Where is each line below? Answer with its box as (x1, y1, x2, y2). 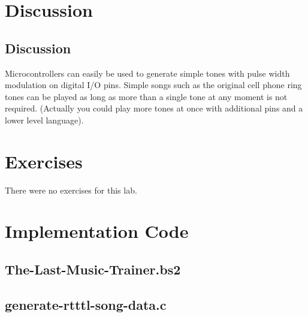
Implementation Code (5, 219, 189, 243)
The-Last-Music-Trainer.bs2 (5, 260, 181, 279)
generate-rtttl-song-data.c (5, 295, 167, 313)
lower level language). (5, 113, 84, 126)
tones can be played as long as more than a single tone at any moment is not (5, 90, 288, 102)
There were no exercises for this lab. (5, 183, 137, 196)
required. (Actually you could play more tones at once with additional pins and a (5, 102, 303, 114)
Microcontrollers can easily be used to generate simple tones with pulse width (5, 67, 290, 79)
